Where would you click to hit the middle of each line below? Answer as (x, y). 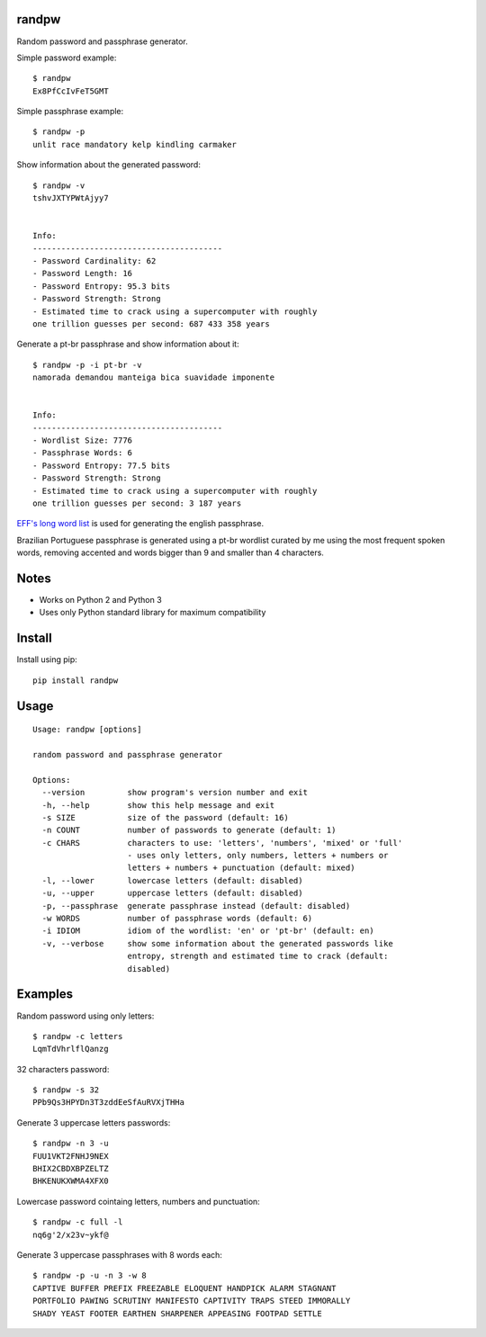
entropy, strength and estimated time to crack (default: (258, 956)
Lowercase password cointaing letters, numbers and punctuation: (138, 1201)
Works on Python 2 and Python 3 (100, 600)
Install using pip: (47, 660)
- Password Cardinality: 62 (94, 260)
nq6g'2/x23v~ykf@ (71, 1234)
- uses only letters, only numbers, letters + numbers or (258, 856)
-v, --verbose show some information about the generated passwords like (217, 943)
